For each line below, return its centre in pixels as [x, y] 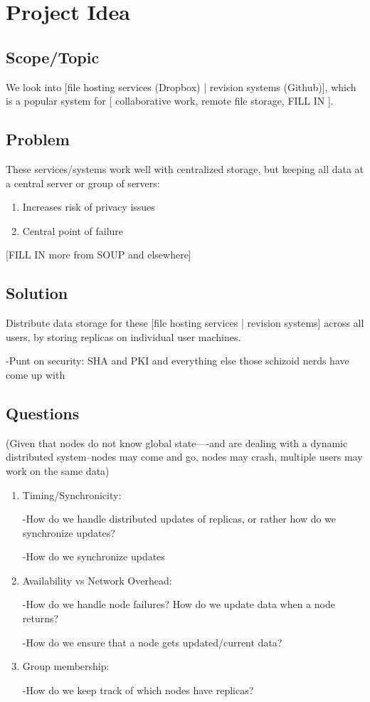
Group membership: [66, 666]
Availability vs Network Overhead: [97, 580]
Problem [38, 139]
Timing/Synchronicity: [72, 494]
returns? [41, 618]
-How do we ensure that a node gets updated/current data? [152, 642]
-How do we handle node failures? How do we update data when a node [179, 604]
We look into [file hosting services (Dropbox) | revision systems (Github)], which [181, 87]
